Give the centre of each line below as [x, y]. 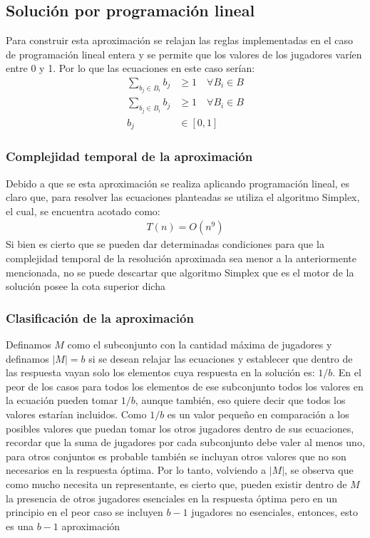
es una [20, 526]
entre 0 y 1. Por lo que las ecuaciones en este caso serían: [130, 68]
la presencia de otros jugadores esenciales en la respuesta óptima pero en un [172, 498]
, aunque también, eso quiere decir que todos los [240, 400]
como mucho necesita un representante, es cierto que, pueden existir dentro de [176, 483]
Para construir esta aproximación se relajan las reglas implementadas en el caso [180, 40]
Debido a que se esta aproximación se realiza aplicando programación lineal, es [178, 183]
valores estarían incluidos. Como [76, 414]
